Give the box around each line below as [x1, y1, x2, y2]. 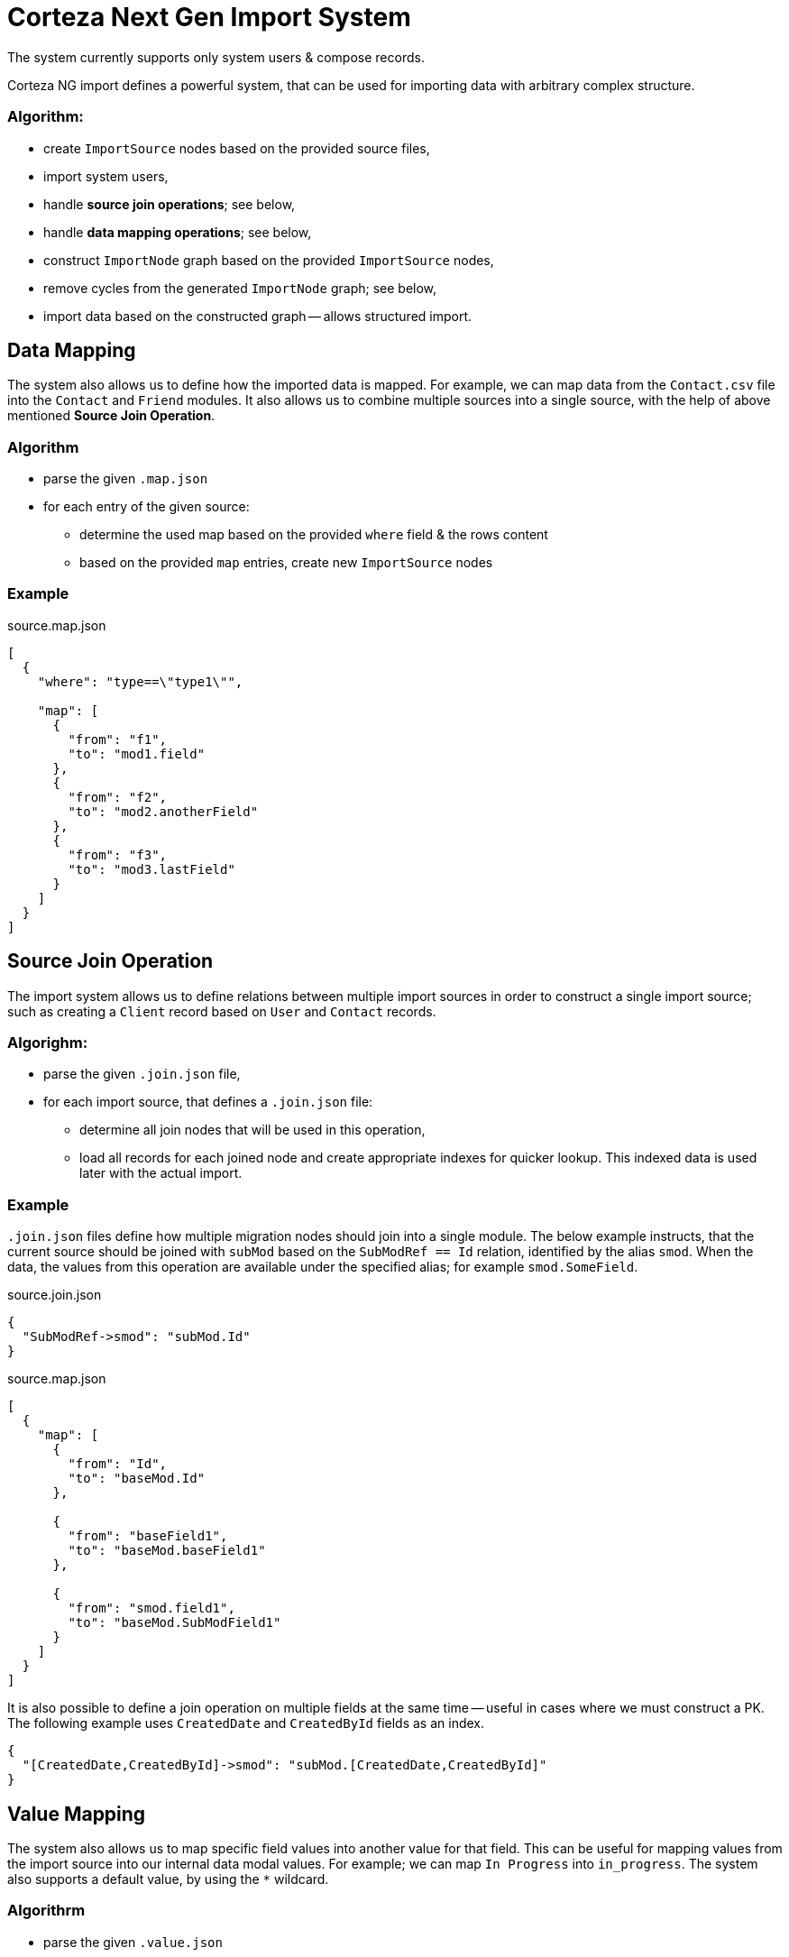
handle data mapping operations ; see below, [43, 224, 312, 240]
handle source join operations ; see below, [43, 196, 296, 212]
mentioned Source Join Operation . [7, 408, 216, 424]
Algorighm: [7, 1034, 88, 1052]
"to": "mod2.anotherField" [68, 804, 259, 819]
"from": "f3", [68, 847, 168, 862]
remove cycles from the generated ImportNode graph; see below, [43, 280, 437, 296]
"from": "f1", [68, 731, 168, 747]
